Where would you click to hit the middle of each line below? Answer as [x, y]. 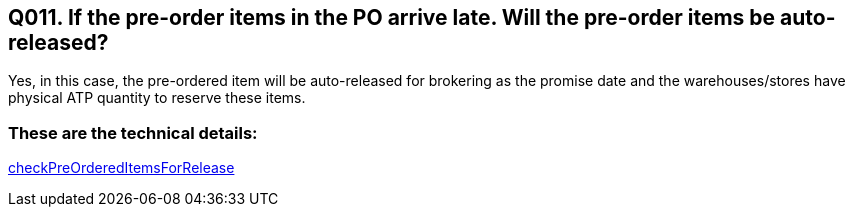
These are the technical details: [133, 132]
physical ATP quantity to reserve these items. [157, 98]
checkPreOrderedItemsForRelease [121, 168]
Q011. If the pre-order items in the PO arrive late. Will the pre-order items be [392, 17]
